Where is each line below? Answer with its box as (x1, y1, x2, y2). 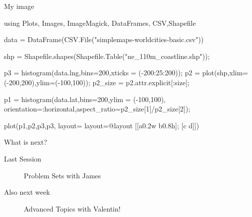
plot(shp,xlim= (202, 67, 248, 78)
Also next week (4, 187, 50, 197)
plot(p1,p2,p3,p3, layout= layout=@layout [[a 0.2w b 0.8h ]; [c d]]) (4, 120, 199, 130)
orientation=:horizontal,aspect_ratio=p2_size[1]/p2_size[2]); (4, 104, 190, 114)
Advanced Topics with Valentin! (24, 203, 121, 214)
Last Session (4, 153, 42, 163)
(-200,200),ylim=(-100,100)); (4, 77, 90, 87)
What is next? (4, 137, 47, 147)
